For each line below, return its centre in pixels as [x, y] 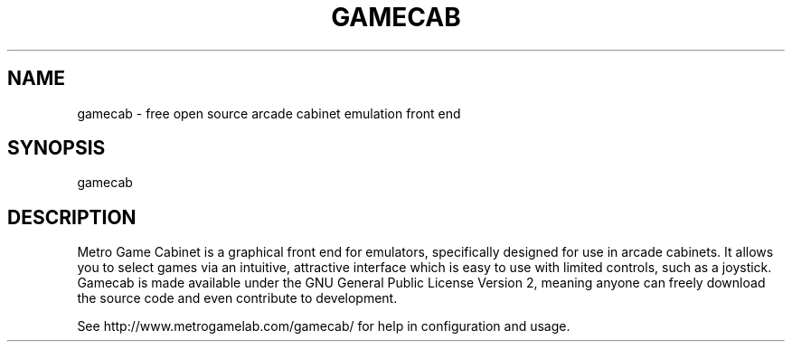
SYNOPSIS [57, 148]
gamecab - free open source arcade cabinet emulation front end [269, 113]
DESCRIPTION [72, 217]
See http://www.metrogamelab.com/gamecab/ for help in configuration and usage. [324, 326]
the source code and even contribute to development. [237, 298]
